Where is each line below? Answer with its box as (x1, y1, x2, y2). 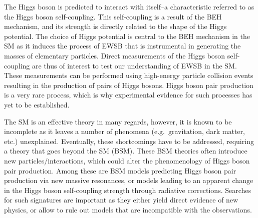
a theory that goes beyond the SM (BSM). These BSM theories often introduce (4, 145, 247, 156)
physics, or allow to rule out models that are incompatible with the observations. (4, 204, 252, 214)
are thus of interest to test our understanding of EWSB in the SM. (32, 60, 237, 70)
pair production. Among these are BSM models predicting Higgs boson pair (4, 165, 236, 175)
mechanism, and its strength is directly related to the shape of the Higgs (4, 21, 227, 31)
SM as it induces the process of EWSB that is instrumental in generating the (4, 40, 241, 51)
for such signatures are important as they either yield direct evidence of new (4, 194, 238, 205)
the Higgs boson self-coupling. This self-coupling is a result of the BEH (4, 11, 222, 21)
